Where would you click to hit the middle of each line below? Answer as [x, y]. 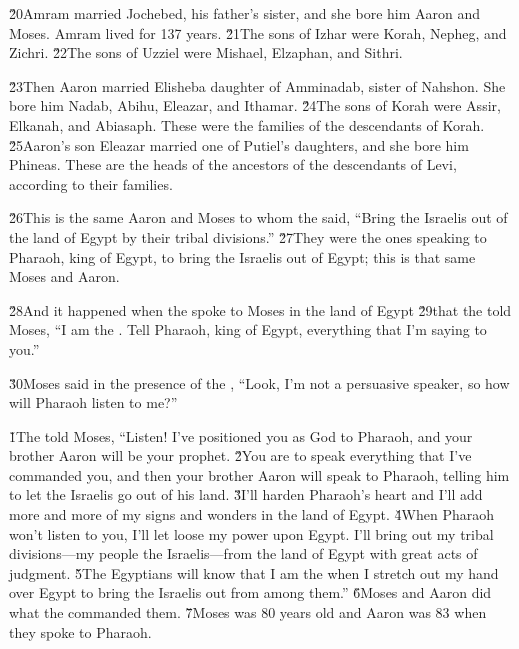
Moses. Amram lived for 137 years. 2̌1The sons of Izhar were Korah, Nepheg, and [258, 32]
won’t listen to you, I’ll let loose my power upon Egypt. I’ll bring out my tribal [251, 533]
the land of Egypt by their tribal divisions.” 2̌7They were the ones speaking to [248, 236]
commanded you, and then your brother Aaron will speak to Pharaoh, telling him [259, 474]
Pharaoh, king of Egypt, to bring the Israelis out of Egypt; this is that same [242, 256]
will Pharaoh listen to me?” [93, 402]
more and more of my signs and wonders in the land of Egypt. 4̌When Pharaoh [251, 514]
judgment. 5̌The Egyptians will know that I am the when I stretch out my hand [254, 572]
